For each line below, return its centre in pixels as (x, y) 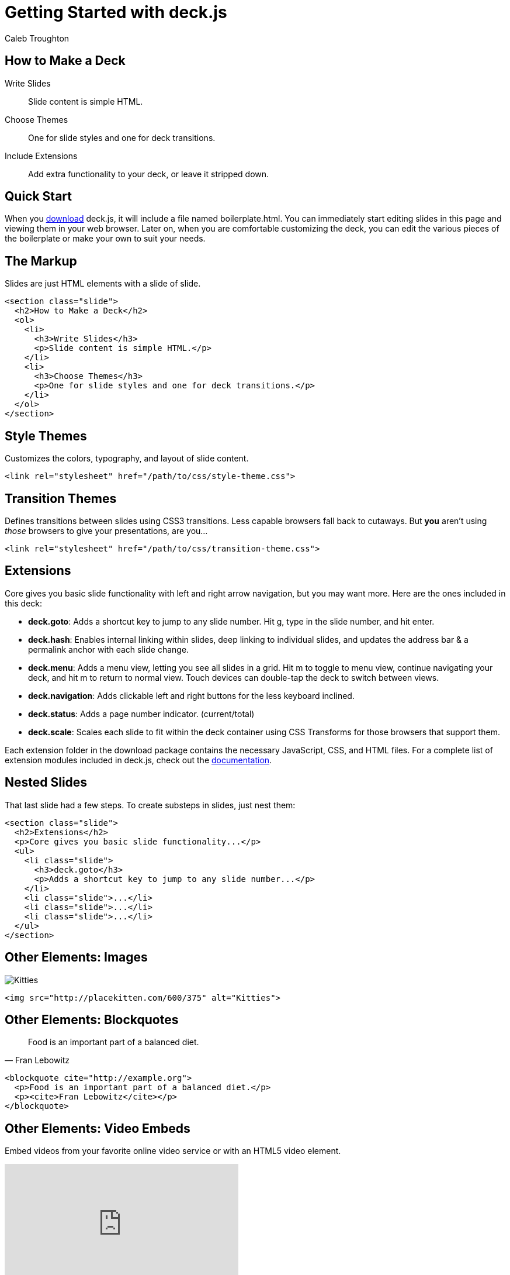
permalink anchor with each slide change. (109, 649)
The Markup (41, 261)
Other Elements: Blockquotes (92, 1019)
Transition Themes (61, 498)
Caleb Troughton (37, 38)
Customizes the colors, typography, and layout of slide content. (127, 459)
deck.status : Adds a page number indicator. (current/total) (141, 714)
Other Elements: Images (76, 957)
